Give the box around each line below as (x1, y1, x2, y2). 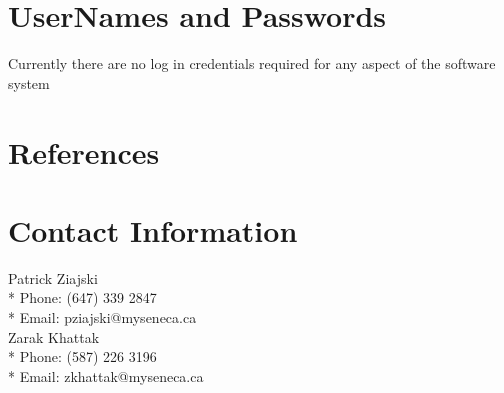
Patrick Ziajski (8, 267, 98, 288)
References (8, 131, 160, 172)
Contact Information (8, 209, 298, 250)
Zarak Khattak (8, 326, 100, 347)
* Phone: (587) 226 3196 (8, 346, 157, 367)
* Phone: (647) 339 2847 (8, 287, 157, 308)
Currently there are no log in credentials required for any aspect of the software (8, 53, 496, 74)
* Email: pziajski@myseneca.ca (8, 307, 197, 327)
